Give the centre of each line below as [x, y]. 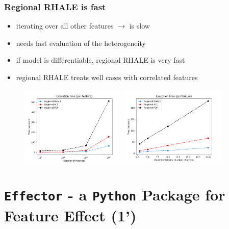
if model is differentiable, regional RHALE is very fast [100, 60]
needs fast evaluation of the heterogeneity [81, 43]
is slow [139, 26]
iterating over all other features [65, 26]
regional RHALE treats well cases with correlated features [107, 77]
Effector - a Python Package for [115, 195]
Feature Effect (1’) [70, 215]
